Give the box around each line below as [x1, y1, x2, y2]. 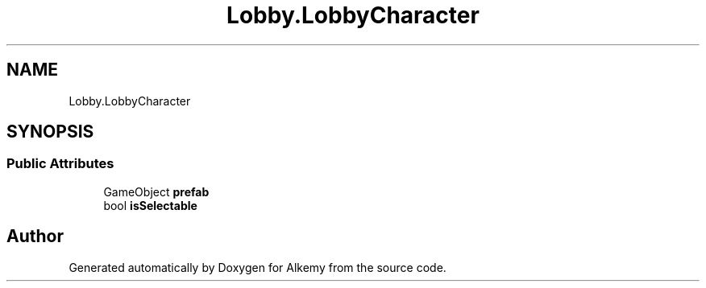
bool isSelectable [103, 198, 197, 212]
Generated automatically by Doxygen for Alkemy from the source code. [69, 260, 446, 274]
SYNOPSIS [6, 121, 94, 142]
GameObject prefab [103, 184, 210, 199]
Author [6, 226, 64, 247]
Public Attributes [6, 155, 114, 172]
